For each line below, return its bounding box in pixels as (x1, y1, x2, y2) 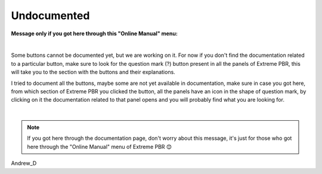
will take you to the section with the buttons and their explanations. (11, 69, 175, 76)
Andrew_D (11, 160, 37, 167)
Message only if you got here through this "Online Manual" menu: (11, 30, 178, 37)
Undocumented (11, 9, 90, 22)
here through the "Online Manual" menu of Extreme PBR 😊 (27, 143, 172, 150)
